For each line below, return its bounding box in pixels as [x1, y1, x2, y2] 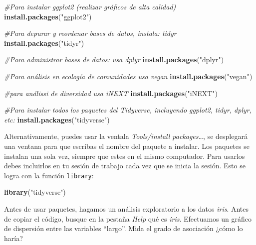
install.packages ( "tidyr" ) [4, 37, 84, 48]
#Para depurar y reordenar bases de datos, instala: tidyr [4, 28, 177, 38]
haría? [4, 233, 23, 243]
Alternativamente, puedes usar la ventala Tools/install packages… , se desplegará [4, 131, 248, 141]
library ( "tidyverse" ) [4, 187, 66, 197]
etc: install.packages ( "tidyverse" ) [4, 114, 110, 124]
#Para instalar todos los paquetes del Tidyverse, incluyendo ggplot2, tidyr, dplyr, [4, 105, 252, 115]
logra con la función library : [4, 170, 94, 180]
